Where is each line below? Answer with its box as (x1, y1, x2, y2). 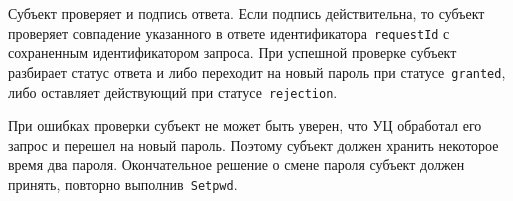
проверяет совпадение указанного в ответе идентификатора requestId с (8, 22, 450, 43)
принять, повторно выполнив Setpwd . (8, 173, 238, 194)
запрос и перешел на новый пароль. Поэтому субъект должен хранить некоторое (8, 134, 499, 155)
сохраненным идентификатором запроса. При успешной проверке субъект (8, 42, 457, 63)
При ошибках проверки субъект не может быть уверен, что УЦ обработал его (8, 115, 482, 136)
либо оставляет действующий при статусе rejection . (8, 81, 338, 102)
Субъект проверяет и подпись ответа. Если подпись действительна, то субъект (8, 3, 485, 23)
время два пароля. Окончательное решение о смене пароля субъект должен (8, 154, 465, 175)
